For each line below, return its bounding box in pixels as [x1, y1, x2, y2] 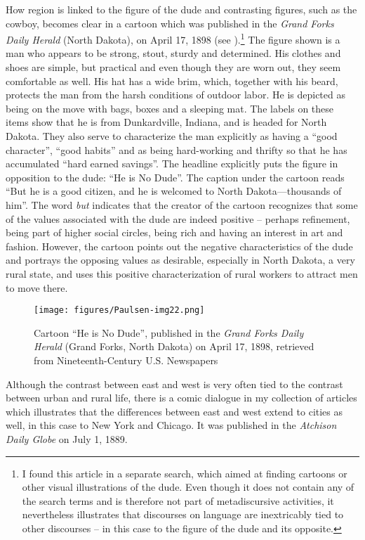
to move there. [6, 280, 68, 295]
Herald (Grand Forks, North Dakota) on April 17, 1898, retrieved [34, 339, 314, 354]
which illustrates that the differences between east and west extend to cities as [6, 404, 343, 418]
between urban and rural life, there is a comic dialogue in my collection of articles [6, 390, 357, 405]
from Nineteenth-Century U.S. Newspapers [34, 352, 218, 367]
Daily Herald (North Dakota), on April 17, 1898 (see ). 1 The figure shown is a [6, 30, 340, 46]
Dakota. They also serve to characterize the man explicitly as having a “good [6, 129, 338, 143]
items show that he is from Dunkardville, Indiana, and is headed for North [6, 115, 327, 129]
